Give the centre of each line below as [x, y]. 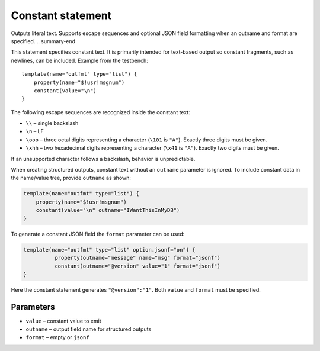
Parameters [33, 307]
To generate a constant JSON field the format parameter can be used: [98, 234]
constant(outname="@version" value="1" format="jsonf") [137, 266]
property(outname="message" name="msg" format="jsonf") [137, 258]
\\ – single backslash [52, 123]
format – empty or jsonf [57, 337]
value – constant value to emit [63, 321]
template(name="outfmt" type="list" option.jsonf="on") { [109, 249]
